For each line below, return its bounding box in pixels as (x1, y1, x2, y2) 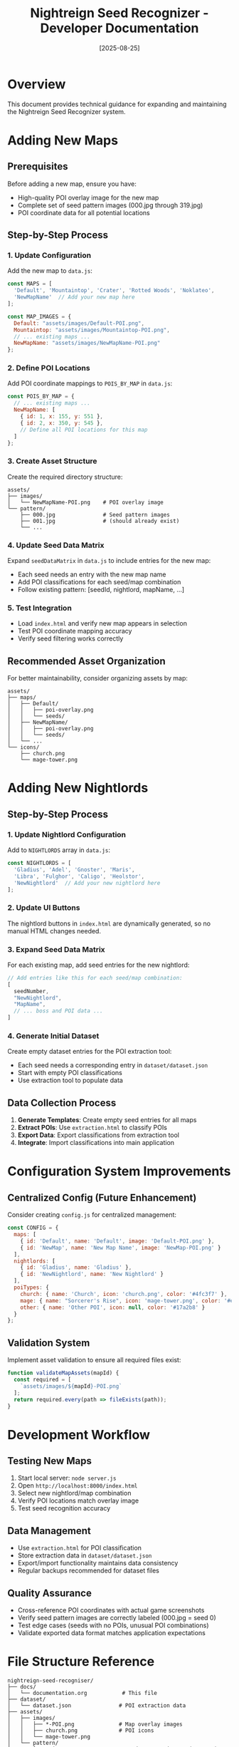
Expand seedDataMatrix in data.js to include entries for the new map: (7, 556, 211, 565)
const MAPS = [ (7, 280, 53, 288)
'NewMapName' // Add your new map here (14, 294, 135, 301)
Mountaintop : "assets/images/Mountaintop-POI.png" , (14, 326, 171, 333)
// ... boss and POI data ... (14, 1007, 103, 1015)
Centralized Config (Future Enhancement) (7, 1191, 197, 1203)
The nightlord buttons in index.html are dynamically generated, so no (7, 919, 211, 928)
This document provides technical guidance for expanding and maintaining (7, 100, 227, 108)
